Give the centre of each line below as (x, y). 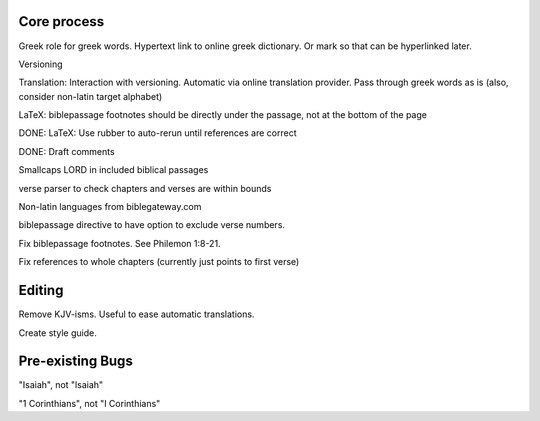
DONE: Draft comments (66, 151)
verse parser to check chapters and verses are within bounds (145, 188)
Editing (41, 290)
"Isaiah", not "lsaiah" (61, 385)
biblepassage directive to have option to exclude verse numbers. (151, 225)
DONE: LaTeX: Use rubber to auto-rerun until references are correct (157, 133)
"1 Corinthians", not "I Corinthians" (89, 403)
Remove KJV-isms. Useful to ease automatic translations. (136, 314)
